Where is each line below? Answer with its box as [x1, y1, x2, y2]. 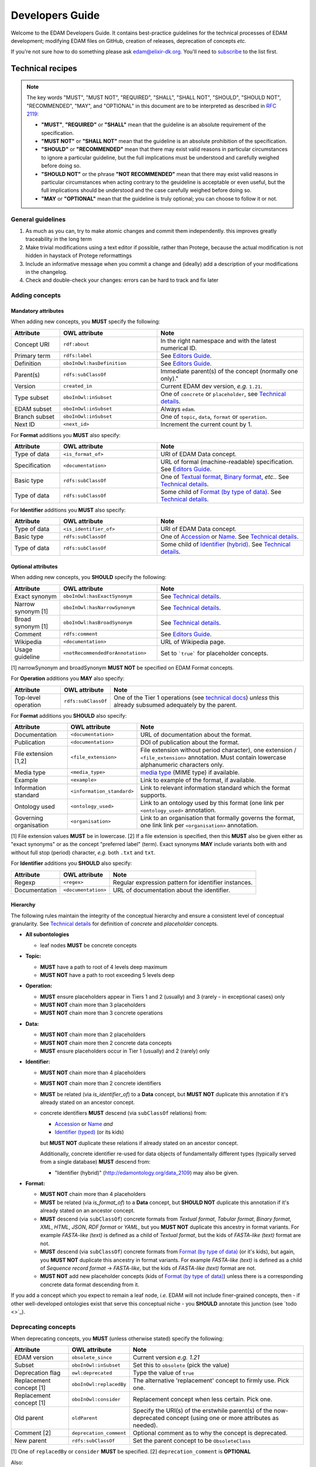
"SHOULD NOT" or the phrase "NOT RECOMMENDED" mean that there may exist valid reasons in [41, 170, 279, 177]
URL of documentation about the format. [140, 731, 252, 739]
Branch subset [14, 413, 55, 421]
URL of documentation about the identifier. [113, 886, 231, 894]
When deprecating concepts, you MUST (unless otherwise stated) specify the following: [11, 1335, 224, 1342]
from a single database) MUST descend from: [40, 1158, 151, 1165]
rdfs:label [63, 353, 92, 359]
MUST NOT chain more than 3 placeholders [40, 1001, 146, 1009]
